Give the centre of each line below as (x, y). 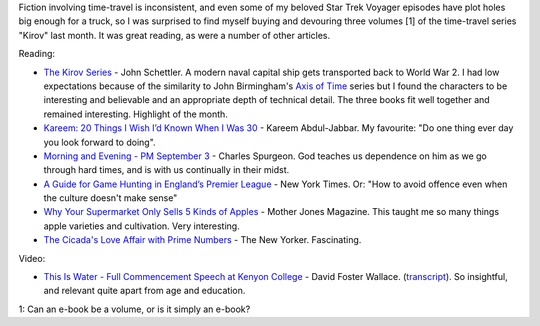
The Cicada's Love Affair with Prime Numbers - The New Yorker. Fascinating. (202, 240)
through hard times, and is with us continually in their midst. (166, 170)
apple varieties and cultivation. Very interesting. (141, 226)
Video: (32, 258)
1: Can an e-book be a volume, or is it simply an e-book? (134, 309)
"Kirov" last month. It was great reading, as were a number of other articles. (174, 35)
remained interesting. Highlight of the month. (136, 114)
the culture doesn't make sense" (110, 198)
